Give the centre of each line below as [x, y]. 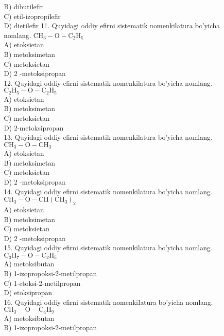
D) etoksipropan [28, 292]
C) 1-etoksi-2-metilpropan [42, 283]
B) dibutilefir [23, 6]
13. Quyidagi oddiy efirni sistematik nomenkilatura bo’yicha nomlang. [108, 137]
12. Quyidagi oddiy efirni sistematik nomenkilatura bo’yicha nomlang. [108, 83]
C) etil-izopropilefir [32, 16]
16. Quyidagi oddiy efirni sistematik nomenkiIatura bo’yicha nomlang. [109, 302]
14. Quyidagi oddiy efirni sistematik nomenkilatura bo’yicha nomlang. [108, 191]
